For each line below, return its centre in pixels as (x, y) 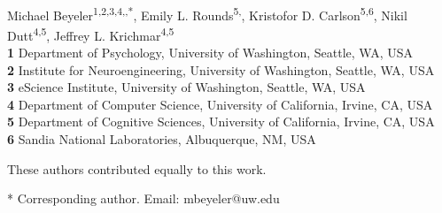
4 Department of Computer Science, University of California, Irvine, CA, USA (220, 104)
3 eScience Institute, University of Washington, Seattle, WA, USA (186, 87)
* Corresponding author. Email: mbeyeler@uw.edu (143, 198)
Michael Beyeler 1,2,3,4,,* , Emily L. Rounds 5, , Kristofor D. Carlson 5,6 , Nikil (207, 13)
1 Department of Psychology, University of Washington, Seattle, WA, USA (210, 53)
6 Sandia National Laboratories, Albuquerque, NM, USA (162, 139)
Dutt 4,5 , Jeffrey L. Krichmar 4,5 (91, 34)
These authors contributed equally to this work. (137, 168)
